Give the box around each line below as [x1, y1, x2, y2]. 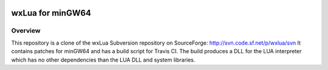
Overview [11, 27, 41, 35]
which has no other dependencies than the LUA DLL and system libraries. [11, 56, 196, 63]
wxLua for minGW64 [11, 8, 91, 18]
